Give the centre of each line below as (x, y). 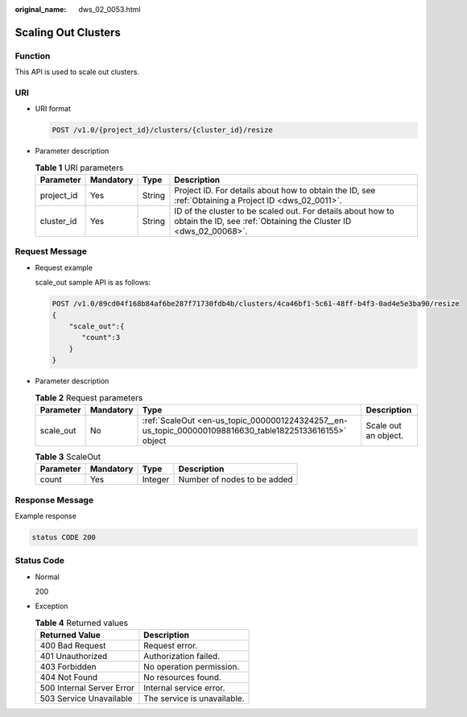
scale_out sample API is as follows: (93, 283)
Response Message (54, 499)
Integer (156, 479)
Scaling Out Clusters (68, 32)
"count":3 (101, 338)
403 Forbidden (68, 667)
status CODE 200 (64, 537)
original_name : (41, 9)
